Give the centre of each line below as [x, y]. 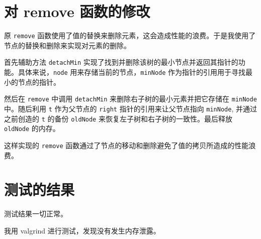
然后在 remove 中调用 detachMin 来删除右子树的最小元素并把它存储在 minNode [130, 99]
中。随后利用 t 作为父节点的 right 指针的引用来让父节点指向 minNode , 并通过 [130, 108]
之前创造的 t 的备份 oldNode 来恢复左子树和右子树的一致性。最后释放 [118, 118]
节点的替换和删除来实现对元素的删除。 [67, 45]
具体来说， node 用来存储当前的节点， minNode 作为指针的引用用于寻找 [132, 72]
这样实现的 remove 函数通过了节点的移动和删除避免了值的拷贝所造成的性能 [126, 145]
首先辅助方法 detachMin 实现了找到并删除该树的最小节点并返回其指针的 [121, 62]
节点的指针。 [39, 82]
